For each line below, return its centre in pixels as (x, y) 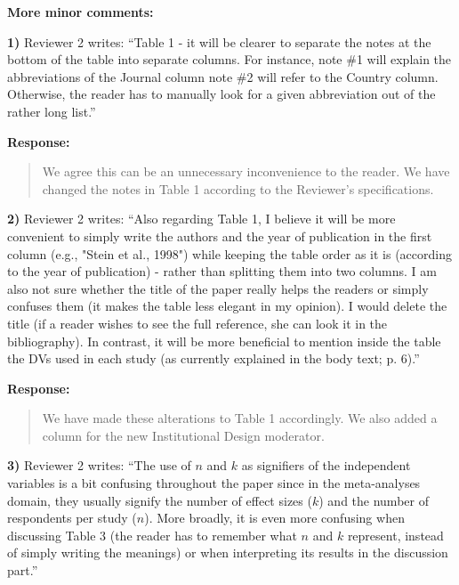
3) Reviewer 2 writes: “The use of (99, 465)
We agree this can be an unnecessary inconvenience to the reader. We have (246, 171)
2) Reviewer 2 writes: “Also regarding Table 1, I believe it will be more (201, 219)
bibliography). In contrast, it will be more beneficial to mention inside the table (224, 341)
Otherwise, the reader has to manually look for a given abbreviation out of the (221, 94)
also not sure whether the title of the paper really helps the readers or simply (218, 288)
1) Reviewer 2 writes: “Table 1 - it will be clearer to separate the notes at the (219, 41)
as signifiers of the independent (326, 465)
